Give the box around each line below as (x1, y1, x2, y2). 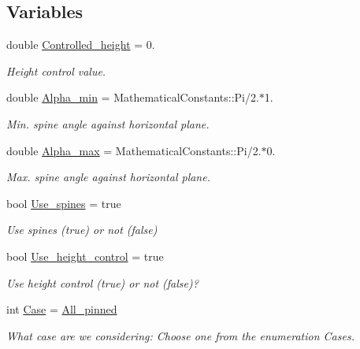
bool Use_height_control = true (6, 247, 164, 264)
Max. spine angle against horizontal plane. (6, 169, 210, 185)
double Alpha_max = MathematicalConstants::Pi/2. (6, 142, 262, 158)
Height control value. (6, 62, 106, 79)
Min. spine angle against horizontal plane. (6, 115, 210, 132)
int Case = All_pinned (6, 301, 117, 317)
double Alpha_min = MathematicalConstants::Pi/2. (6, 89, 259, 106)
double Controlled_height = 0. (6, 36, 155, 53)
